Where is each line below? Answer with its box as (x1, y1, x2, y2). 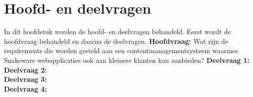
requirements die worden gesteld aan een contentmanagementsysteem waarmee (4, 45, 239, 56)
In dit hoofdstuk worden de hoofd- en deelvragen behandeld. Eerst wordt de (4, 26, 231, 37)
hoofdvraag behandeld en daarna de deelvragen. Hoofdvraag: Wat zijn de (4, 36, 228, 46)
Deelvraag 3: (4, 74, 47, 84)
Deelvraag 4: (4, 83, 47, 94)
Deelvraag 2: (4, 64, 47, 75)
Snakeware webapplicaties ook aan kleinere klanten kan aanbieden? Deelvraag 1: (4, 55, 250, 65)
